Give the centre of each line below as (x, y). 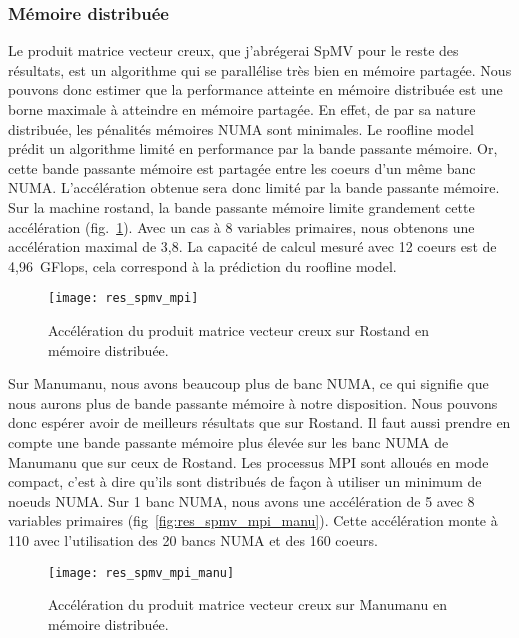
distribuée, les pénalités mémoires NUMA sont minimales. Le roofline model (241, 128)
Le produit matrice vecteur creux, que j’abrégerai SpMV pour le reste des (233, 50)
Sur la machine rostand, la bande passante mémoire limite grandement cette (241, 206)
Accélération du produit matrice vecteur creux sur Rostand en (238, 330)
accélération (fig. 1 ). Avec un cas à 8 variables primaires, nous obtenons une (241, 226)
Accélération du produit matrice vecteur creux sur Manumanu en (247, 604)
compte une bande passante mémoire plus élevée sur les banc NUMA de (228, 441)
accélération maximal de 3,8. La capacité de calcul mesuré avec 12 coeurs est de (252, 246)
